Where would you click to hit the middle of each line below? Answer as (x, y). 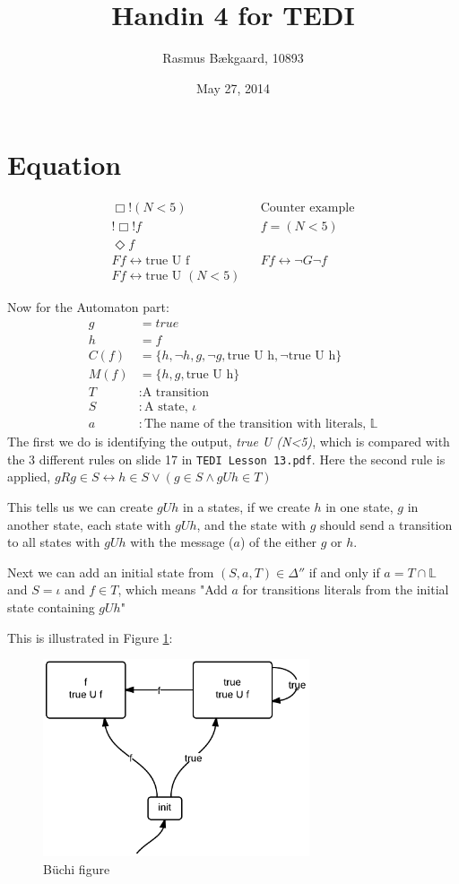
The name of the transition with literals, (255, 425)
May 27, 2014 (233, 87)
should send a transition (386, 524)
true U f (168, 261)
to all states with (54, 542)
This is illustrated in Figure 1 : (90, 637)
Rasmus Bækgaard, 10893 (233, 58)
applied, (29, 477)
